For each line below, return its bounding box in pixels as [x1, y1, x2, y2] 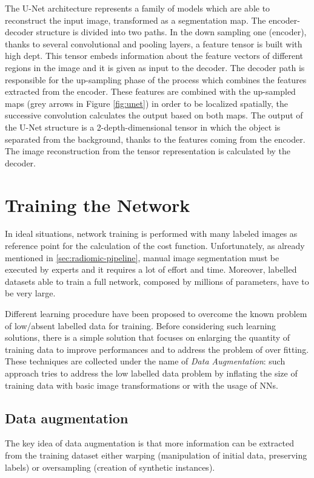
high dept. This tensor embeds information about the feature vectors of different [5, 49, 304, 62]
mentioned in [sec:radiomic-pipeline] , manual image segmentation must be [5, 251, 279, 264]
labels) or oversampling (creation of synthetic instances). [5, 460, 215, 473]
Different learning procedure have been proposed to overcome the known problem [5, 307, 307, 319]
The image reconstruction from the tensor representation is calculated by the [5, 145, 291, 157]
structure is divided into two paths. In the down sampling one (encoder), [36, 26, 307, 38]
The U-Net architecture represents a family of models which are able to [5, 2, 270, 14]
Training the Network [5, 192, 190, 217]
